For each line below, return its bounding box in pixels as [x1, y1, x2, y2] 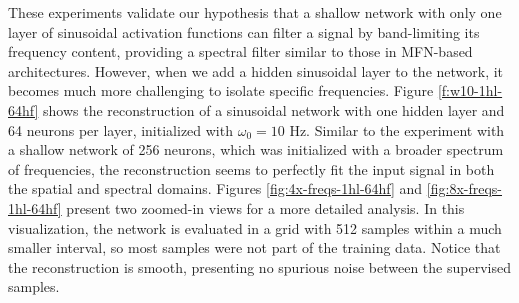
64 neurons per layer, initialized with [8, 119, 233, 140]
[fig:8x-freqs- [426, 178, 503, 199]
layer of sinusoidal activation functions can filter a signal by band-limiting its [8, 21, 480, 42]
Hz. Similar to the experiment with [289, 119, 505, 140]
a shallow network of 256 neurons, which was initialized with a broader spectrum [8, 139, 504, 160]
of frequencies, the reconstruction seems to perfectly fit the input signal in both [8, 158, 495, 179]
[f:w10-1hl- [437, 80, 503, 101]
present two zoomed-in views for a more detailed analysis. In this [66, 197, 465, 218]
